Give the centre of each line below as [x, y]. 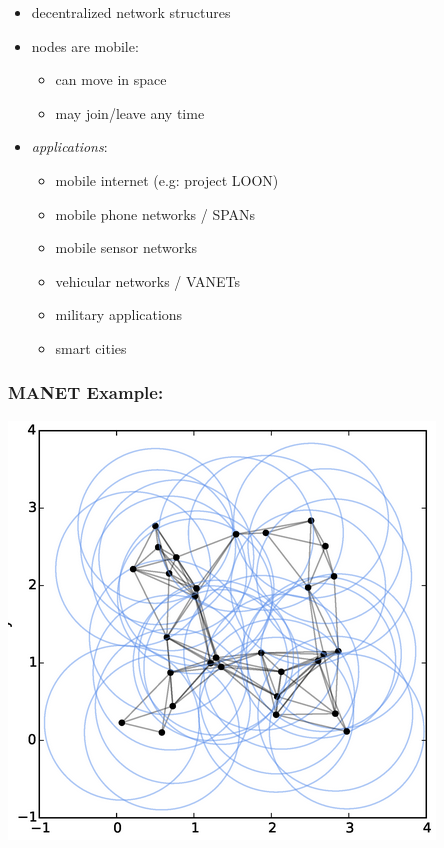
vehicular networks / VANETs [147, 280]
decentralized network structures [131, 12]
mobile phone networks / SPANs [155, 213]
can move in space [111, 79]
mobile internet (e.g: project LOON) [167, 179]
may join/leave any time [130, 112]
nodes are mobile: [85, 45]
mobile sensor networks [126, 247]
